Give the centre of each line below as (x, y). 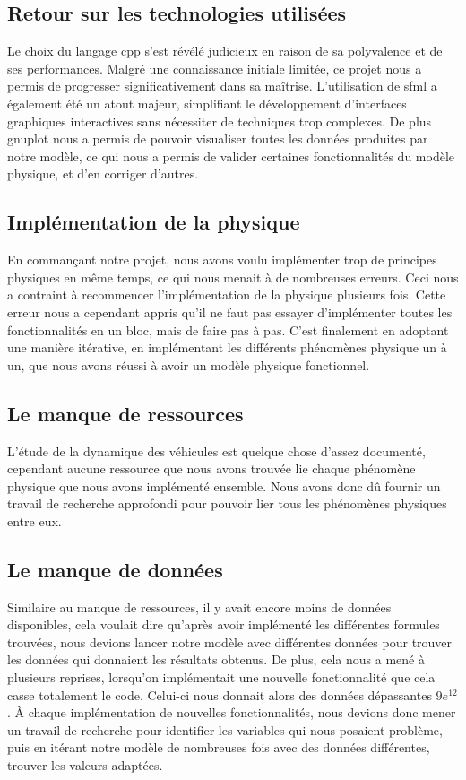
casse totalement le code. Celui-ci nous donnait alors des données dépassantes (220, 694)
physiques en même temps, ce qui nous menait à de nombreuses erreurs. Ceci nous (233, 277)
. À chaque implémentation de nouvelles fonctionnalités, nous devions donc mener (232, 712)
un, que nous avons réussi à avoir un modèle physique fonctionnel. (189, 364)
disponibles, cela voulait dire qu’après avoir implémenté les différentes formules (224, 624)
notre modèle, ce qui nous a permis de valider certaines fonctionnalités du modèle (231, 156)
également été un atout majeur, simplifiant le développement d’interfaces (207, 103)
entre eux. (35, 520)
